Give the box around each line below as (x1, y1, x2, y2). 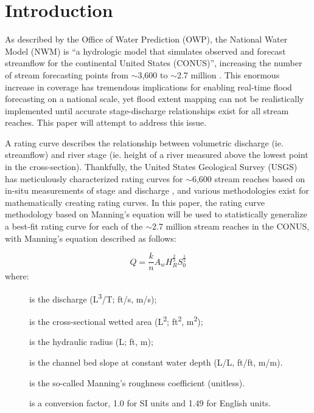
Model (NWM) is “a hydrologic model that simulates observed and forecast (5, 44, 286, 57)
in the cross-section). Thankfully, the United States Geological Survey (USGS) (5, 160, 298, 173)
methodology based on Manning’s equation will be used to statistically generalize (5, 208, 307, 220)
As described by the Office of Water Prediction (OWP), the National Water (5, 33, 288, 46)
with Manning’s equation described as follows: (5, 231, 176, 244)
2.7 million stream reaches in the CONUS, (152, 220, 310, 233)
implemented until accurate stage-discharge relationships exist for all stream (5, 104, 289, 117)
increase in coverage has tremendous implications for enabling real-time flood (5, 80, 292, 93)
